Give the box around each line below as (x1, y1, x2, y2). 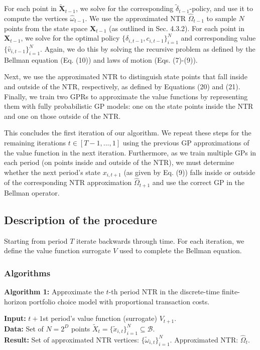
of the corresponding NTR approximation (4, 177, 132, 188)
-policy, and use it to (189, 3, 253, 14)
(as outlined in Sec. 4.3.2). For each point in (109, 23, 244, 33)
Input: (4, 313, 26, 323)
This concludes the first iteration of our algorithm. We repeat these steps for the (4, 127, 251, 138)
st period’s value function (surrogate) (43, 313, 158, 323)
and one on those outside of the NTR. (4, 110, 121, 121)
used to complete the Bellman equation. (119, 245, 242, 256)
